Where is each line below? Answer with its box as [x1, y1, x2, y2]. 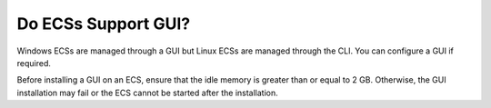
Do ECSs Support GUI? [16, 14, 191, 34]
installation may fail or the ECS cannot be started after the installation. [16, 87, 279, 98]
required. [16, 57, 52, 68]
